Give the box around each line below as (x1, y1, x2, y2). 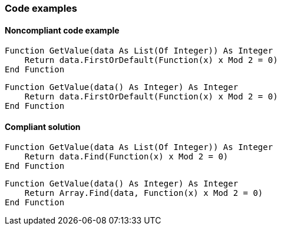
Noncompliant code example (5, 25, 120, 35)
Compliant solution (5, 121, 81, 132)
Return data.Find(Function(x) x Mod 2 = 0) (24, 152, 229, 162)
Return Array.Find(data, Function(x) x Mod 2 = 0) (24, 188, 263, 198)
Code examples (5, 2, 78, 14)
